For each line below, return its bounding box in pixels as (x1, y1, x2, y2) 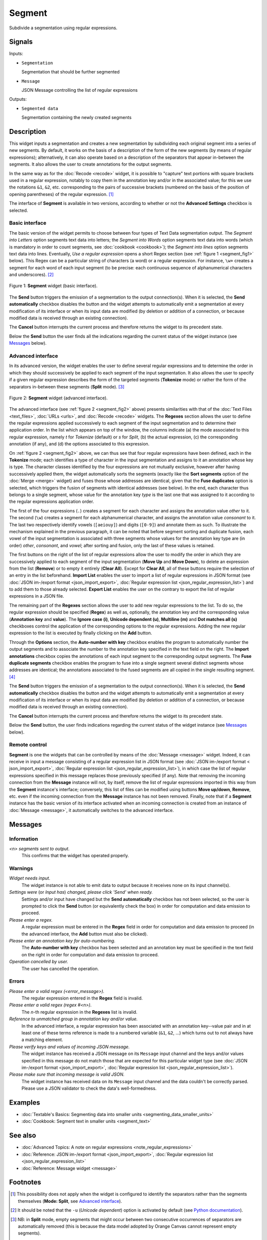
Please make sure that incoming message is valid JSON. (9, 1071, 125, 1077)
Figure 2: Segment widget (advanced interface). (9, 395, 108, 401)
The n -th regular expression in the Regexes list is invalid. (21, 1009, 138, 1015)
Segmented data (21, 106, 59, 111)
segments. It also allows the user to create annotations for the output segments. (9, 161, 173, 167)
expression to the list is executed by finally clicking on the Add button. (9, 630, 152, 636)
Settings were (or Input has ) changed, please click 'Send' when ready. (9, 889, 153, 895)
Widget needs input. (9, 875, 50, 881)
